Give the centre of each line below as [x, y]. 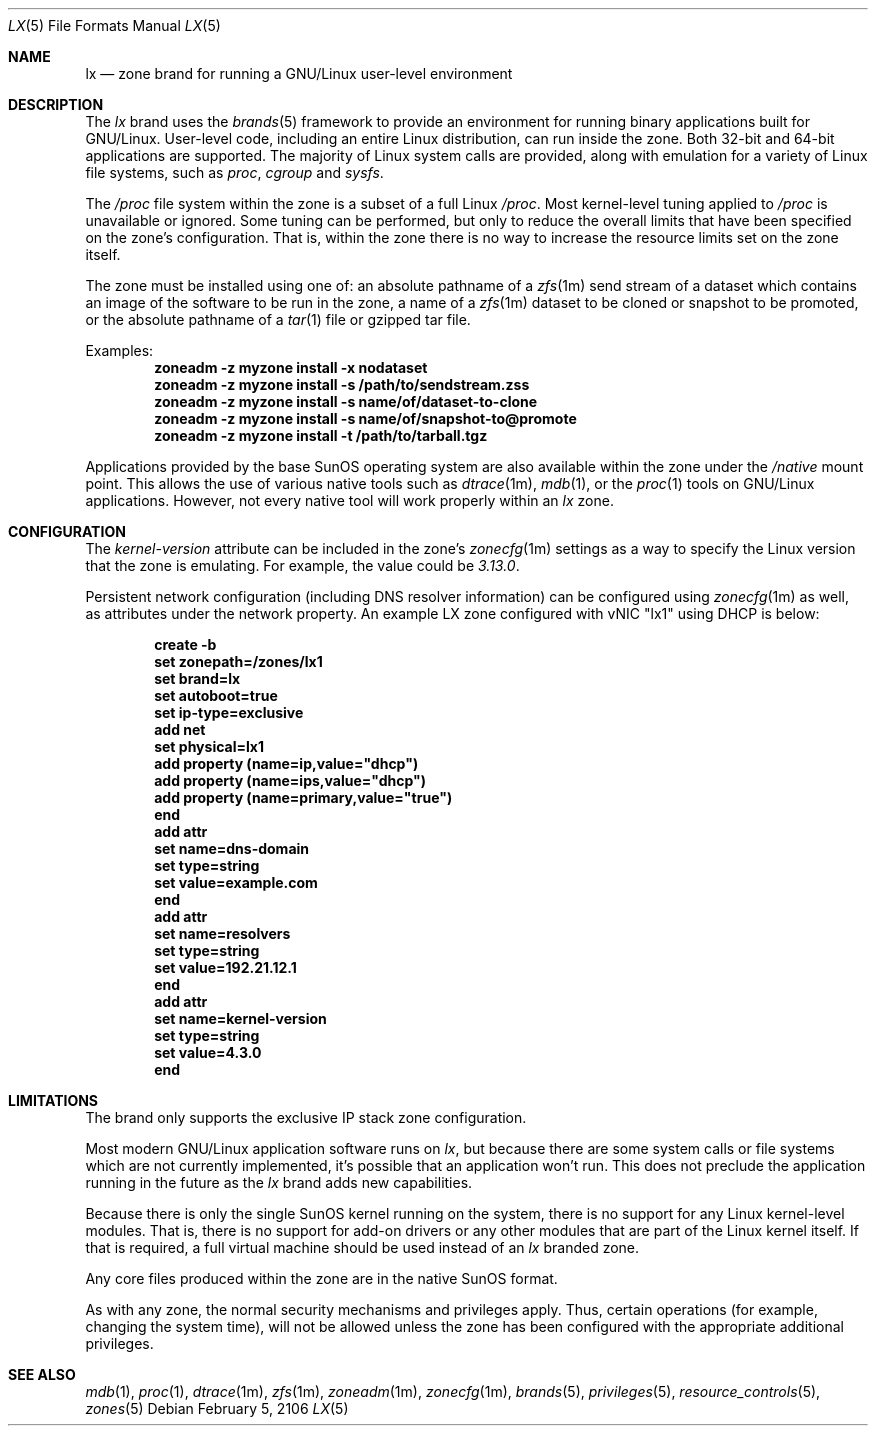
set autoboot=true [216, 695]
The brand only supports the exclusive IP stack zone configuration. [306, 1117]
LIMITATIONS [53, 1100]
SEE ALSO [42, 1374]
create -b [185, 644]
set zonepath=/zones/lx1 [238, 661]
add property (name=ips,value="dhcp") [290, 780]
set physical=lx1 [209, 746]
